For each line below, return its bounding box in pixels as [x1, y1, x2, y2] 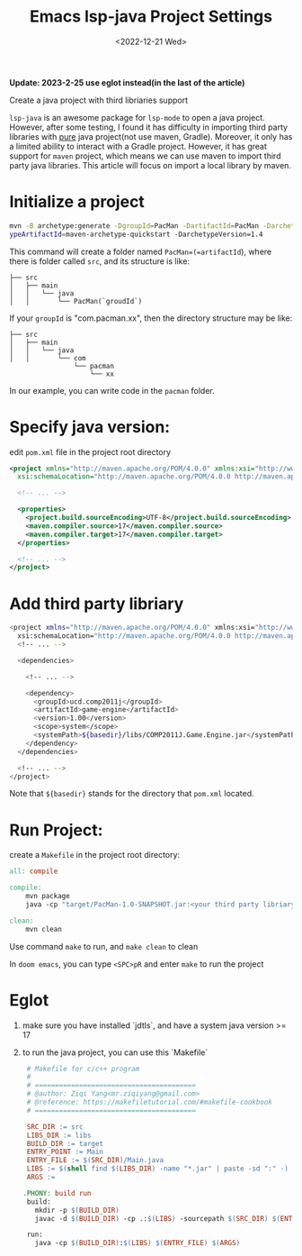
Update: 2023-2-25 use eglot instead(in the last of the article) [9, 77, 245, 87]
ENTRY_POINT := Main [26, 1147, 104, 1157]
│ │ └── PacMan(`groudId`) [9, 296, 143, 305]
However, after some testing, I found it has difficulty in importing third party [9, 122, 289, 132]
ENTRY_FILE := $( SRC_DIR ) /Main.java [26, 1156, 164, 1165]
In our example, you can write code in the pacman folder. [9, 385, 216, 396]
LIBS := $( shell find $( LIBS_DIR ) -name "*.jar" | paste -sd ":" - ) [26, 1164, 289, 1173]
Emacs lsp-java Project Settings [30, 6, 272, 27]
